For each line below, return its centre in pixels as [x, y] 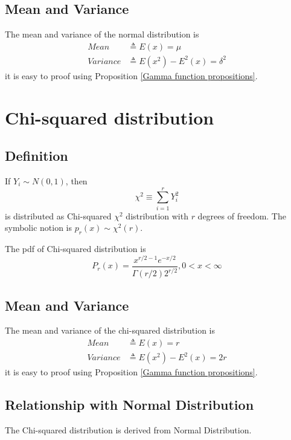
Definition [37, 156]
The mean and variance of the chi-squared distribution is [110, 330]
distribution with [157, 215]
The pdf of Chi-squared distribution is [75, 249]
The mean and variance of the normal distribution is [102, 34]
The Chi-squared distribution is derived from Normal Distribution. [128, 429]
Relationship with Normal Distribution [130, 405]
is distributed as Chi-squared [58, 215]
